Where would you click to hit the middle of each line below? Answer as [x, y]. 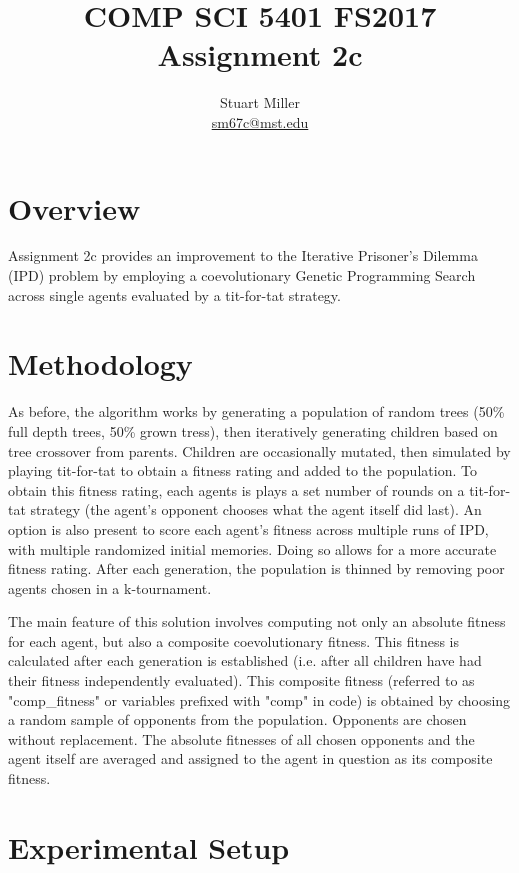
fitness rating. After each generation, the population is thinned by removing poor [256, 568]
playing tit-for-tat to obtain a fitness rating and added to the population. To [242, 470]
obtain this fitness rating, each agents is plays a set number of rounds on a [236, 489]
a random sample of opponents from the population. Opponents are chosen [237, 719]
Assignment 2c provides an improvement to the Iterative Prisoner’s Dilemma [243, 255]
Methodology [100, 363]
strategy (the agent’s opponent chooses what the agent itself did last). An [256, 509]
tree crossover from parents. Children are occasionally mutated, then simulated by [259, 450]
